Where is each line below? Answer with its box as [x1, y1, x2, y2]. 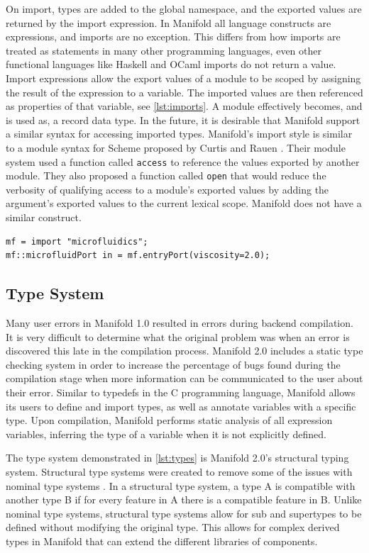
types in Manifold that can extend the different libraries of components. [6, 533, 318, 548]
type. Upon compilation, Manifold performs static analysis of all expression [6, 413, 333, 428]
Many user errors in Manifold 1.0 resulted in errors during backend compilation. [6, 315, 353, 330]
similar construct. [6, 210, 82, 225]
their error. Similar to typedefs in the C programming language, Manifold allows [6, 384, 356, 399]
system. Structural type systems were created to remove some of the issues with [6, 464, 353, 479]
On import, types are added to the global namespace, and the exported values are [6, 1, 362, 16]
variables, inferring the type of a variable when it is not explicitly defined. [6, 426, 326, 441]
